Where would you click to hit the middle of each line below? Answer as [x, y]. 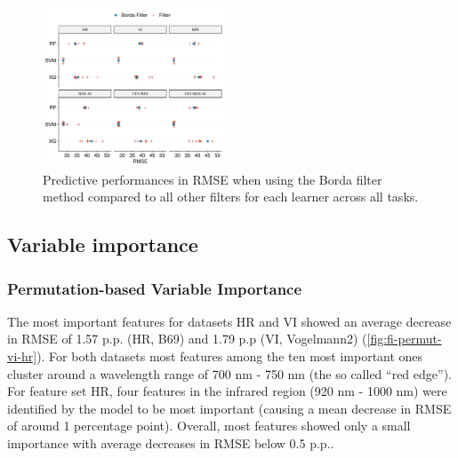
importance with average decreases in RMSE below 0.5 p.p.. [171, 443]
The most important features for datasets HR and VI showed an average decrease [229, 321]
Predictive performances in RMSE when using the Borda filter [213, 179]
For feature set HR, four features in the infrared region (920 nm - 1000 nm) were [227, 391]
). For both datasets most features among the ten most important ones [230, 356]
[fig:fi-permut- [404, 339]
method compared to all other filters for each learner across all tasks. [231, 197]
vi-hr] [22, 356]
